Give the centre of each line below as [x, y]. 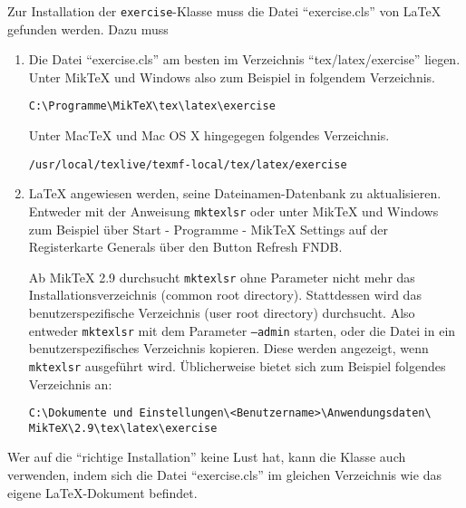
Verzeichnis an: [70, 383]
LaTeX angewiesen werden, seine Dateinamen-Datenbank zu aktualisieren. [235, 193]
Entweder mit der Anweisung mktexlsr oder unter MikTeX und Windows [233, 211]
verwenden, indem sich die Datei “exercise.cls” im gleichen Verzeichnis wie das [224, 475]
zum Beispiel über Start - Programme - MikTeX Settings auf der [209, 229]
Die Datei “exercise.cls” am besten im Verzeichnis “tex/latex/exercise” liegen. [244, 59]
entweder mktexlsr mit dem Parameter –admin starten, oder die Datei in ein [242, 330]
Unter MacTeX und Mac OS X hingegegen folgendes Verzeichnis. [209, 135]
